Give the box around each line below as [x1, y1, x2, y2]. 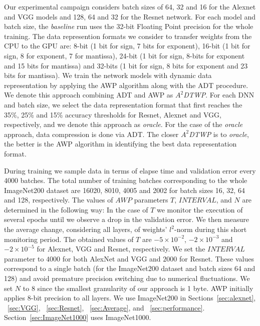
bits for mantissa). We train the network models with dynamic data [4, 70, 212, 80]
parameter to [4, 253, 44, 263]
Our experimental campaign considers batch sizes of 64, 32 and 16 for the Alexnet [4, 1, 256, 11]
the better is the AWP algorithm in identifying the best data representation [4, 138, 237, 149]
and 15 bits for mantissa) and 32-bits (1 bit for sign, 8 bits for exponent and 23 [4, 60, 248, 70]
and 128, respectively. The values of [4, 194, 113, 205]
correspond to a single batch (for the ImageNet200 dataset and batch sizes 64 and [4, 263, 255, 273]
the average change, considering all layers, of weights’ [4, 224, 167, 234]
